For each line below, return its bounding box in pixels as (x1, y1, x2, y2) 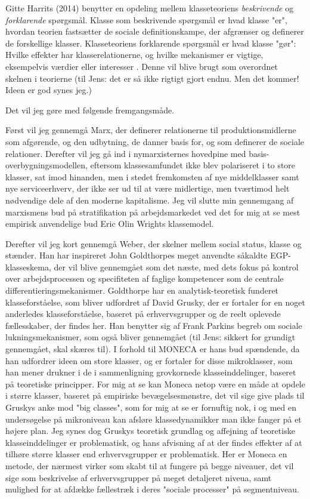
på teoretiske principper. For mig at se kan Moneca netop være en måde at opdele (5, 377, 305, 390)
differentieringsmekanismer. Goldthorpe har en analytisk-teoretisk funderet (5, 284, 279, 297)
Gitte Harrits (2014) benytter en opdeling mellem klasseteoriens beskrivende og (5, 2, 294, 14)
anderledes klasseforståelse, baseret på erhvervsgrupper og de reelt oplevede (5, 307, 281, 320)
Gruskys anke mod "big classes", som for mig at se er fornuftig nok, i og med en (5, 401, 296, 413)
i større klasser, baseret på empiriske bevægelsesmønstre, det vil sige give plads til (5, 389, 305, 402)
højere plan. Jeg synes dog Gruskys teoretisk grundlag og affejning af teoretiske (5, 424, 295, 437)
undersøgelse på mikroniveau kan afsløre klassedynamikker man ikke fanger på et (5, 412, 302, 425)
